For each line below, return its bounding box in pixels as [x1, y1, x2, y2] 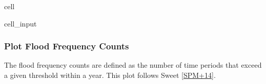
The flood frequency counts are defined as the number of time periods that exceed [4, 60, 262, 70]
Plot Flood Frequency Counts [4, 40, 129, 52]
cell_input [4, 18, 37, 29]
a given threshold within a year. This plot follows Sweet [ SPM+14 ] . [4, 70, 216, 80]
